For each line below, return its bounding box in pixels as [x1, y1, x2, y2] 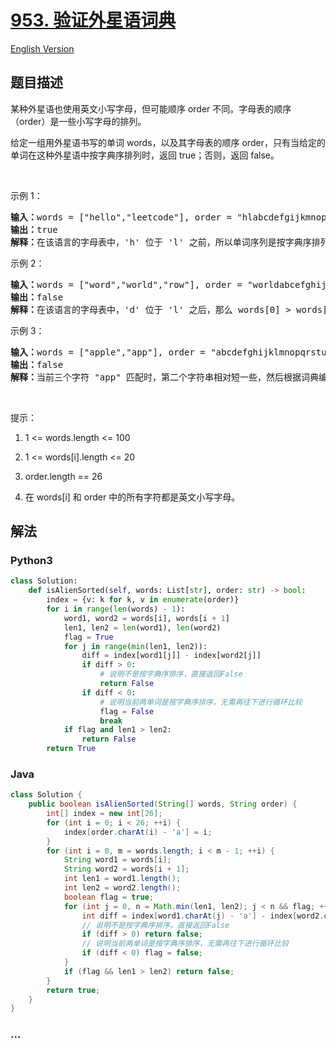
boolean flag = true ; [63, 892, 155, 902]
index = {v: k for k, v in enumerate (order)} [46, 595, 240, 605]
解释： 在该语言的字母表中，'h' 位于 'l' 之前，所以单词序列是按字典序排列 [10, 236, 330, 248]
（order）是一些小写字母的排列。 [10, 115, 147, 127]
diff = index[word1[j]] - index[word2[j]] [81, 651, 262, 661]
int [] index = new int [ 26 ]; [46, 809, 163, 819]
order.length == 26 [24, 470, 103, 482]
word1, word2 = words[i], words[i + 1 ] [63, 613, 230, 623]
